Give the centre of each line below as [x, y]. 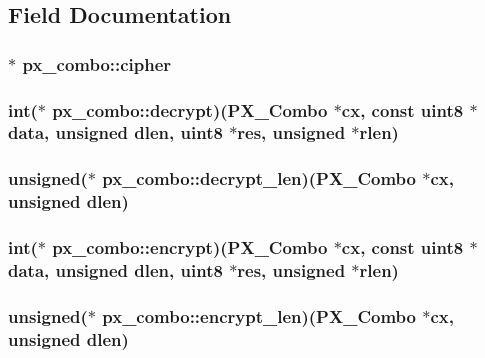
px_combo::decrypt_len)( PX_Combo [259, 178]
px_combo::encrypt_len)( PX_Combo [259, 315]
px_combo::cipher [97, 63]
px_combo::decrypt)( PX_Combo [190, 109]
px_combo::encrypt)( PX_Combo [190, 247]
